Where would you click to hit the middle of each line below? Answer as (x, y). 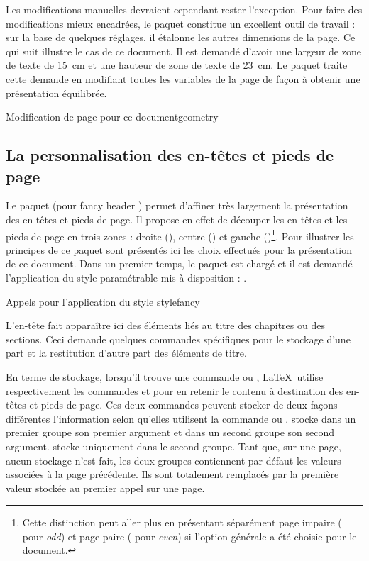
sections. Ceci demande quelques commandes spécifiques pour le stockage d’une (178, 339)
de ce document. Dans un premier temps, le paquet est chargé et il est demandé (179, 263)
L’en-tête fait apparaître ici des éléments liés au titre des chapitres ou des (165, 325)
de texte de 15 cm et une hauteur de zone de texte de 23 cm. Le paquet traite (177, 65)
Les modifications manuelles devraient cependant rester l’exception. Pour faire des (184, 9)
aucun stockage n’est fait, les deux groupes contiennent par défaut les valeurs (174, 460)
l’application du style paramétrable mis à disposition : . (126, 277)
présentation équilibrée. (56, 93)
